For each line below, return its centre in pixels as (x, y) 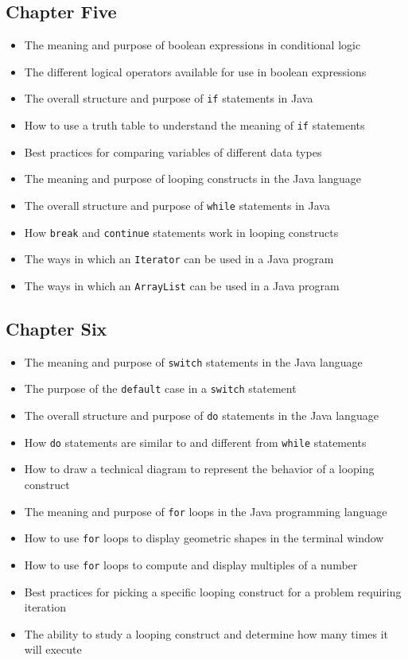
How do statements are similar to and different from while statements (195, 442)
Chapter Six (56, 328)
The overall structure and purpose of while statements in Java (177, 205)
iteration (45, 607)
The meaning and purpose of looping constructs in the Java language (193, 179)
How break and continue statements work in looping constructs (181, 232)
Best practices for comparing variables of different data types (173, 151)
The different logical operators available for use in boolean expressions (195, 71)
